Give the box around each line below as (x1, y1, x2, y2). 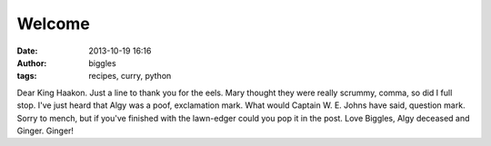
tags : (16, 71, 37, 82)
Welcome (16, 14, 90, 34)
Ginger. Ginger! (16, 125, 75, 136)
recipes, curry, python (88, 71, 172, 82)
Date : (16, 45, 38, 56)
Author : (16, 57, 47, 68)
